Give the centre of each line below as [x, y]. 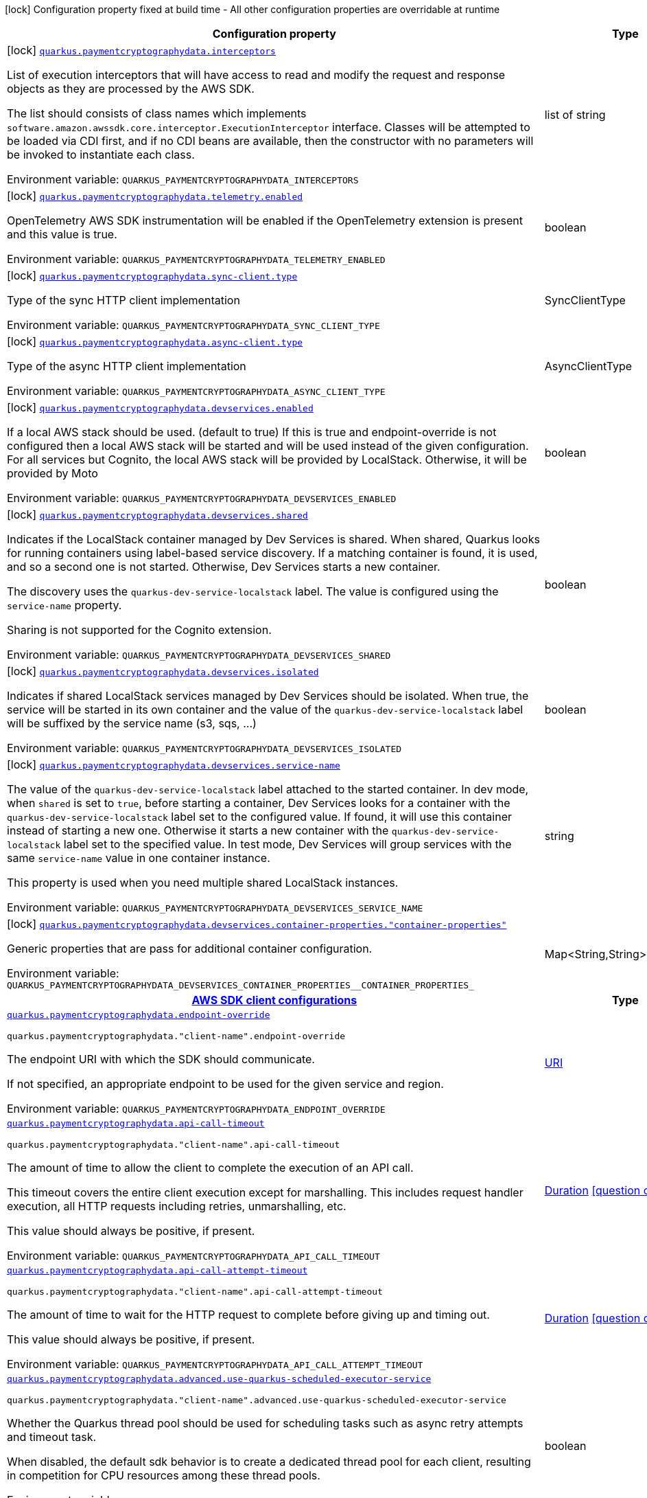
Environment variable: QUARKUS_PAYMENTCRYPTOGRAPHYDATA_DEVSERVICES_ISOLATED [204, 748]
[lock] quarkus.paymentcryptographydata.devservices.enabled [160, 407]
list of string [575, 115]
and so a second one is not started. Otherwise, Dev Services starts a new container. [224, 567]
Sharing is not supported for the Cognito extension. [139, 630]
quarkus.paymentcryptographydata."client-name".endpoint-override [176, 1036]
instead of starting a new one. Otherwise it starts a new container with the [198, 830]
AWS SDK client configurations [274, 1000]
